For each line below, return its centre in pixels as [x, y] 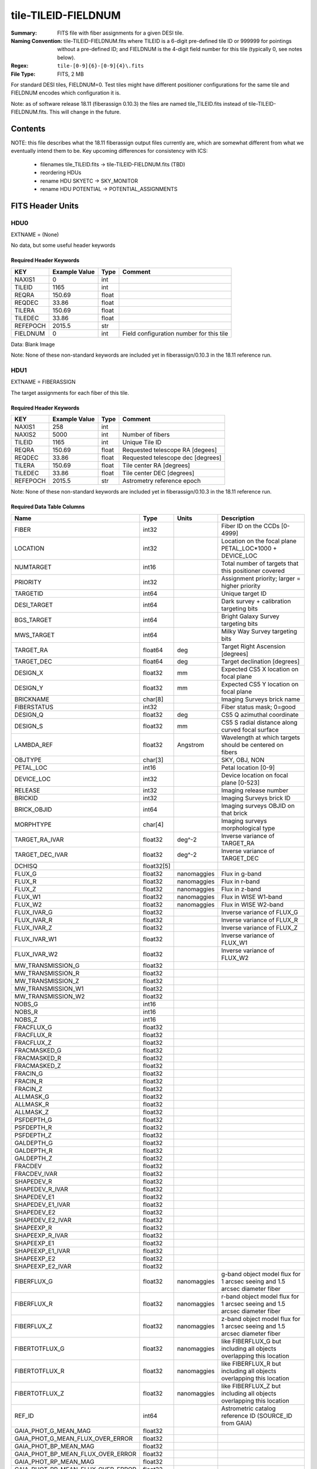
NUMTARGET [33, 567]
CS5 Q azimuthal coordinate [260, 715]
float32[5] [157, 866]
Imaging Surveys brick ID [256, 798]
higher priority [241, 586]
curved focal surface [250, 730]
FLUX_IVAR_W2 [36, 954]
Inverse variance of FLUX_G [260, 912]
